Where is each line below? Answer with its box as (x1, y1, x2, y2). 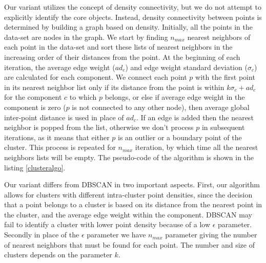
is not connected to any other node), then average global (72, 101, 250, 112)
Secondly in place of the (4, 229, 79, 240)
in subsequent (201, 122, 245, 133)
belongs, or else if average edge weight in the (105, 92, 245, 102)
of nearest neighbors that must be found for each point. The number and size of (4, 239, 255, 250)
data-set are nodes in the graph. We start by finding (4, 31, 168, 42)
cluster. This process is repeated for (4, 142, 116, 152)
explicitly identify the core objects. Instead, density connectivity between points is (4, 11, 262, 22)
